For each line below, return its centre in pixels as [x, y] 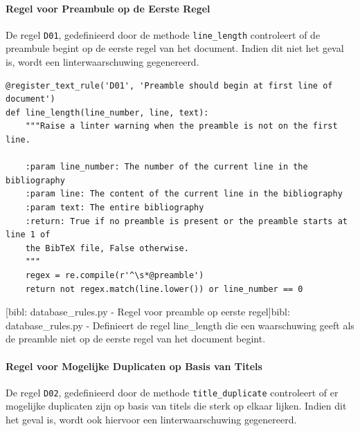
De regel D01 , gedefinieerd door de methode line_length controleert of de [163, 34]
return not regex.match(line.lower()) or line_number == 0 [164, 289]
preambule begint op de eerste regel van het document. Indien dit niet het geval [175, 48]
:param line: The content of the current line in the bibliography [184, 194]
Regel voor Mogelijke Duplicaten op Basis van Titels [134, 366]
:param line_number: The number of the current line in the [166, 167]
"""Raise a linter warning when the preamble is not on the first [181, 126]
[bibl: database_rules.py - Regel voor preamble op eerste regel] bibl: [148, 312]
